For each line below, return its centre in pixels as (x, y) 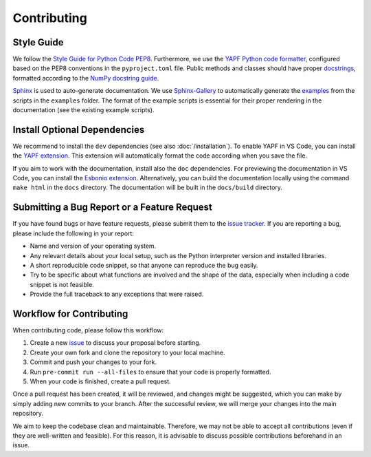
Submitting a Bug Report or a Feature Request (113, 208)
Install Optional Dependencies (79, 130)
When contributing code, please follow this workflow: (88, 330)
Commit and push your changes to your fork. (93, 362)
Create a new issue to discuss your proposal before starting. (115, 343)
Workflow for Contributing (70, 313)
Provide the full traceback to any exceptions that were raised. (117, 294)
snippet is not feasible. (62, 284)
